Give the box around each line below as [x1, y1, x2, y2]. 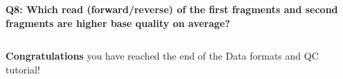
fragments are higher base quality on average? [6, 15, 231, 30]
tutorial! [6, 62, 40, 76]
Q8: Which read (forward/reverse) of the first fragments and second [6, 2, 338, 16]
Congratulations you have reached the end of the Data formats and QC [6, 49, 319, 63]
